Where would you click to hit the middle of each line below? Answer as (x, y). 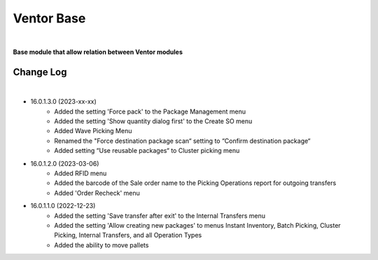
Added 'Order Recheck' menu (97, 193)
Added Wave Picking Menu (93, 131)
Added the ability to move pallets (101, 245)
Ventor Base (49, 18)
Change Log (40, 72)
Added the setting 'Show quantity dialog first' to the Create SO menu (153, 121)
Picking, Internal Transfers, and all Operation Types (128, 235)
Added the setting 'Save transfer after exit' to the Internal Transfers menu (160, 215)
